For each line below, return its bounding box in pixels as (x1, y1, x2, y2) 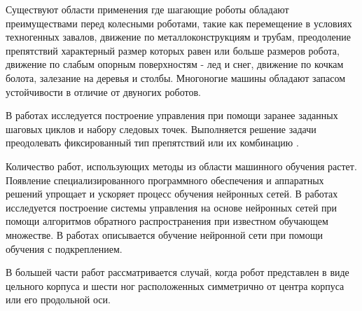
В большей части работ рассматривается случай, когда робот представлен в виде (6, 265, 349, 279)
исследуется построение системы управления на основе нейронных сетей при (6, 200, 337, 214)
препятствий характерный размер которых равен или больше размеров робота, (6, 43, 340, 57)
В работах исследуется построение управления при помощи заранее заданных (6, 108, 338, 123)
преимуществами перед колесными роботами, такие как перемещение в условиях (6, 15, 352, 30)
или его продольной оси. (6, 292, 111, 307)
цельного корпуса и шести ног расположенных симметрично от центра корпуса (6, 278, 344, 293)
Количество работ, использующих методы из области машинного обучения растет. (6, 158, 357, 173)
